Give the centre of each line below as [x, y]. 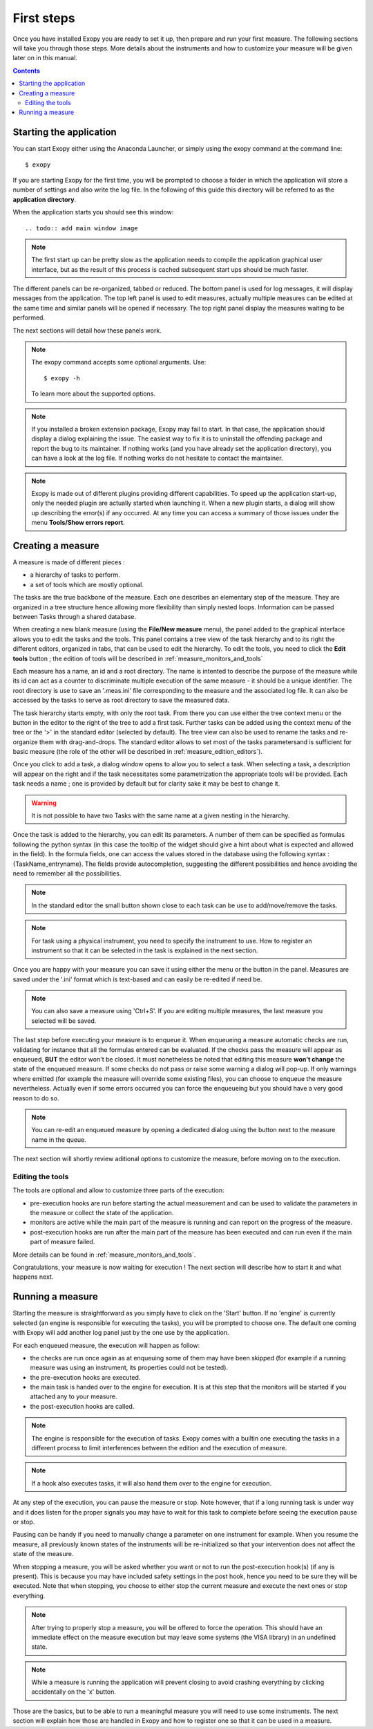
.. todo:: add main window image [82, 228]
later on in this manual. [45, 58]
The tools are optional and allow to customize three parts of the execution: [118, 1190]
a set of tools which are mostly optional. [87, 584]
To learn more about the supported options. [93, 394]
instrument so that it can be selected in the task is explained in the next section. [145, 950]
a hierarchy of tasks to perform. [75, 575]
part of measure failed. [63, 1242]
